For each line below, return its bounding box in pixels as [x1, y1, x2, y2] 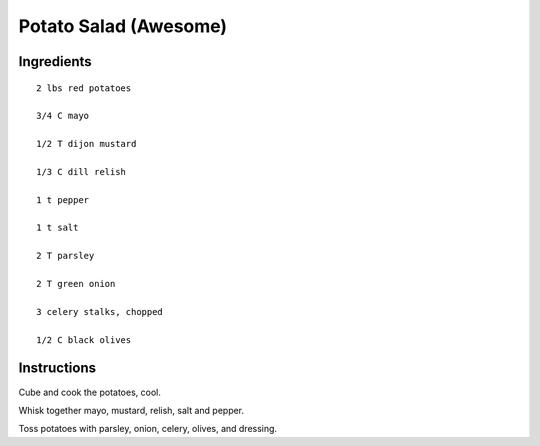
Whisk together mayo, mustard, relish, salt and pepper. [18, 404, 245, 416]
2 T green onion [36, 278, 116, 290]
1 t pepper [36, 194, 90, 205]
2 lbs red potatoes [36, 82, 132, 94]
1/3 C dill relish [36, 166, 127, 177]
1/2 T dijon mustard [36, 138, 137, 150]
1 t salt [36, 222, 79, 234]
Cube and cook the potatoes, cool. [18, 386, 162, 398]
